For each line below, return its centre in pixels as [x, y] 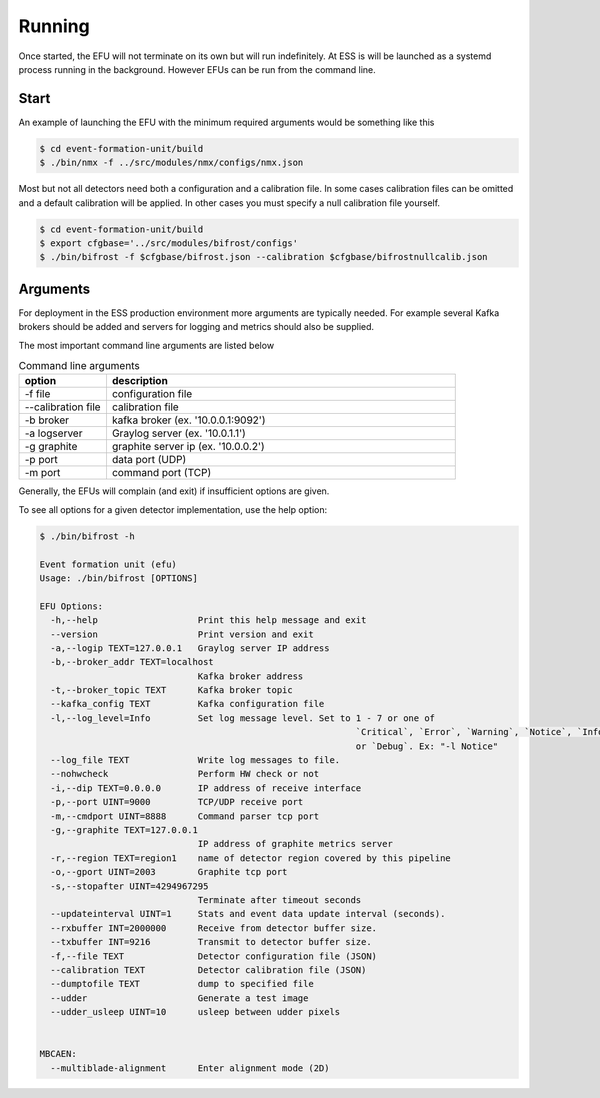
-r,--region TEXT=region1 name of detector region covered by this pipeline [251, 858]
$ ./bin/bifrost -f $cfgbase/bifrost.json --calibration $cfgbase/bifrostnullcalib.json [264, 257]
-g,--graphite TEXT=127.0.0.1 [124, 829]
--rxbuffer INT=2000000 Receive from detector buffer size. [214, 928]
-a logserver [53, 433]
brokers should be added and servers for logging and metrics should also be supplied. [196, 327]
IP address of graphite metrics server [295, 844]
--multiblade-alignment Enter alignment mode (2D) [190, 1068]
